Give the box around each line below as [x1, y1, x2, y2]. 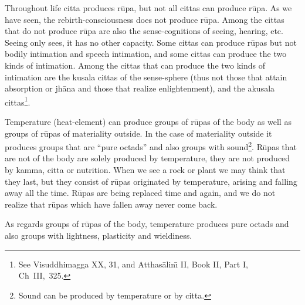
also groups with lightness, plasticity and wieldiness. [5, 229, 192, 241]
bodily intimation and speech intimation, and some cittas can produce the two [5, 48, 287, 60]
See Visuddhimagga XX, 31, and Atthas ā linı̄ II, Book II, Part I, [18, 257, 248, 270]
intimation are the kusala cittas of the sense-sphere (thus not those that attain [5, 70, 287, 83]
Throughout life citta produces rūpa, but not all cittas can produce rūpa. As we [5, 2, 292, 13]
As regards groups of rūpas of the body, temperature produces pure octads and [5, 218, 289, 230]
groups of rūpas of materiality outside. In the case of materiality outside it [5, 127, 272, 139]
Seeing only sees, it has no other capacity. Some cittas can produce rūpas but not [5, 36, 297, 48]
